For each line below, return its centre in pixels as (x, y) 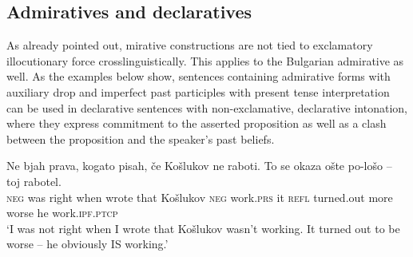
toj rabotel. (34, 181)
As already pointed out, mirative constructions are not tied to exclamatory (190, 45)
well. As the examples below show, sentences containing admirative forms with (199, 76)
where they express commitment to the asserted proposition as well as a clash (197, 123)
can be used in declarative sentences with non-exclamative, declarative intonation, (207, 107)
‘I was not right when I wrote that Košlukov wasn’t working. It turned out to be (203, 228)
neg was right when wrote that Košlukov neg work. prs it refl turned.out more (200, 197)
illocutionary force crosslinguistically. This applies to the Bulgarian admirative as (205, 60)
